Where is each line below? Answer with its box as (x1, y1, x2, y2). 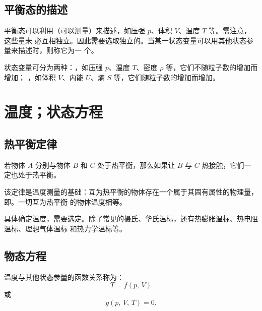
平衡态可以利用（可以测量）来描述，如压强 (4, 25, 145, 36)
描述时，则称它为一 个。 (18, 45, 98, 55)
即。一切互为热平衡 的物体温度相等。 (4, 196, 126, 207)
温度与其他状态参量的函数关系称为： (4, 271, 124, 282)
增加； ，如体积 (4, 72, 56, 82)
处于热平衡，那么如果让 (97, 159, 175, 170)
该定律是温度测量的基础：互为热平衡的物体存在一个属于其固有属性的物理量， (4, 186, 258, 197)
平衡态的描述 (4, 2, 68, 17)
